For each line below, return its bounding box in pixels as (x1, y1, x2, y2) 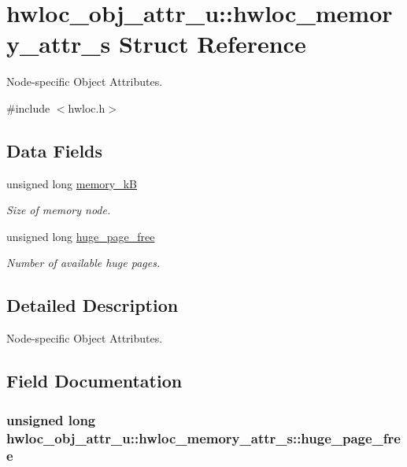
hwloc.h (68, 99, 105, 116)
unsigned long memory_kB (6, 175, 137, 191)
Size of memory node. (6, 202, 111, 218)
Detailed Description (6, 293, 179, 317)
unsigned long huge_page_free (6, 228, 155, 244)
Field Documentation (6, 369, 183, 393)
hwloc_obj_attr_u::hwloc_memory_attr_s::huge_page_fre (6, 428, 401, 447)
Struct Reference (119, 28, 306, 60)
